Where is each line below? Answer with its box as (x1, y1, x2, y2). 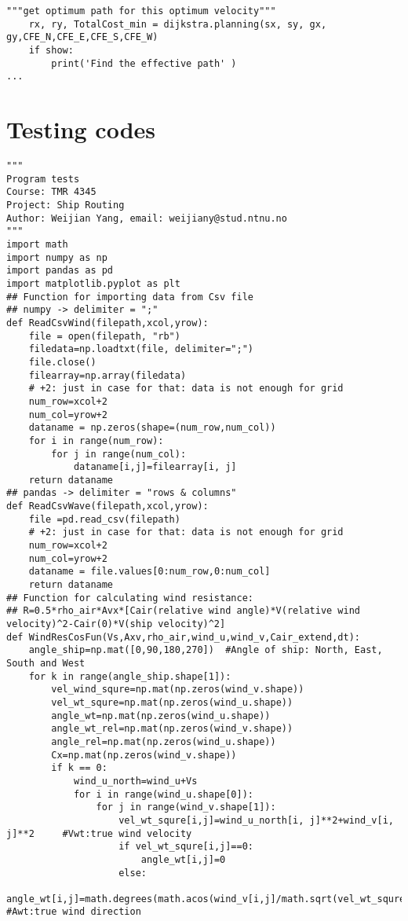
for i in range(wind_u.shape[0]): (73, 788, 253, 800)
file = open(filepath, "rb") (28, 330, 180, 342)
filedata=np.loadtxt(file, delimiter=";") (28, 343, 253, 355)
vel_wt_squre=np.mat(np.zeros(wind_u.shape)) (51, 696, 293, 708)
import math (6, 239, 68, 250)
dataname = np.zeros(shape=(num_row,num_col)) (28, 422, 276, 434)
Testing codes (6, 113, 156, 145)
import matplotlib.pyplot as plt (6, 277, 180, 289)
